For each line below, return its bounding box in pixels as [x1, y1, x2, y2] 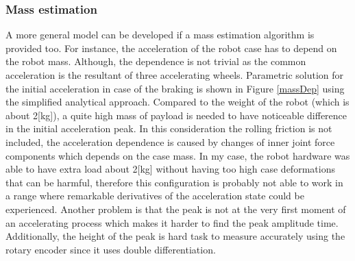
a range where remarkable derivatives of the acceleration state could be [5, 188, 304, 203]
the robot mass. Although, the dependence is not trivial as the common [5, 54, 306, 69]
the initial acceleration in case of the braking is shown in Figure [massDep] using [5, 81, 345, 95]
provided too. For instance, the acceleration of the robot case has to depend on [5, 40, 337, 55]
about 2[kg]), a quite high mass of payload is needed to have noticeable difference [5, 108, 347, 122]
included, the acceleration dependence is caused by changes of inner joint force [5, 134, 335, 149]
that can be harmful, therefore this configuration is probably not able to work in [5, 175, 343, 189]
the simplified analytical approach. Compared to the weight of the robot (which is [5, 95, 350, 109]
